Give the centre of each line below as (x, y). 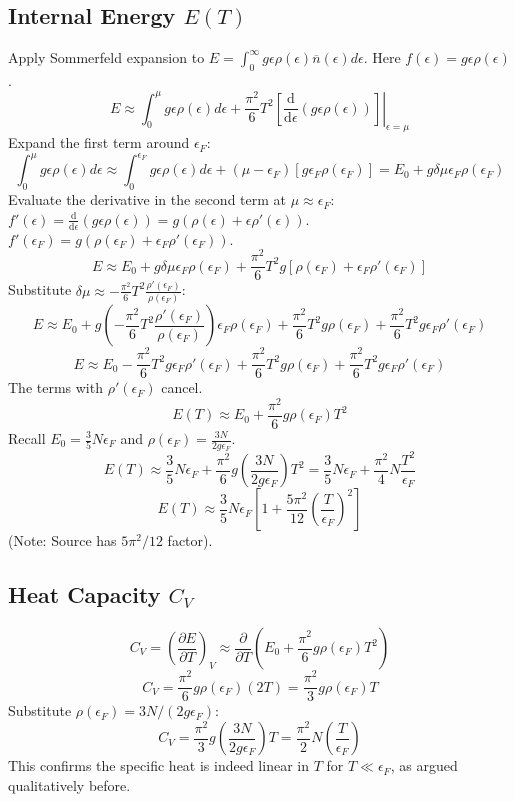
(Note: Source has (62, 540)
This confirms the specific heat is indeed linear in (158, 765)
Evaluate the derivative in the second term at (147, 199)
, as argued (424, 765)
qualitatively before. (69, 784)
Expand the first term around (99, 142)
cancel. (182, 387)
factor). (190, 540)
